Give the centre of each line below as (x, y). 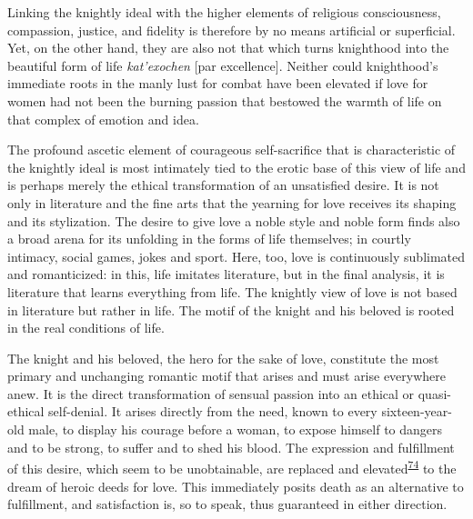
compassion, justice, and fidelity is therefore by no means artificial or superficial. (231, 30)
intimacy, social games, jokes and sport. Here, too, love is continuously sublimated (236, 256)
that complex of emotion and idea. (103, 119)
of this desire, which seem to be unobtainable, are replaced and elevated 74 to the (232, 467)
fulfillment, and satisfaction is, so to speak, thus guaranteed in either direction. (227, 504)
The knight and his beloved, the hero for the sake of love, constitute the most (223, 358)
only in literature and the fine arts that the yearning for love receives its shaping (232, 202)
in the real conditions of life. (86, 328)
